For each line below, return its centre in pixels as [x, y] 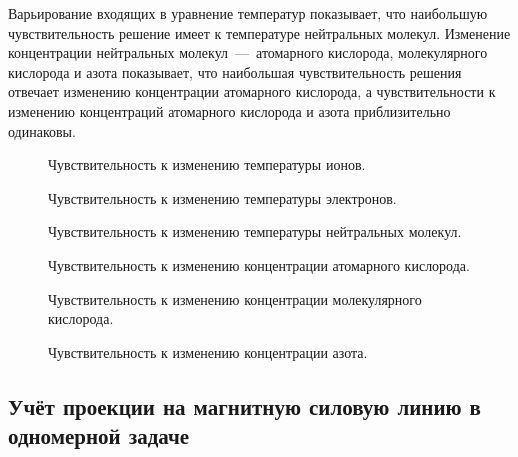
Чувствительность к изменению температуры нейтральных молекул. [255, 231]
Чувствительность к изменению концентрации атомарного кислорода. [259, 264]
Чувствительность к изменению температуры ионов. [207, 164]
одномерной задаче [99, 435]
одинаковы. [42, 130]
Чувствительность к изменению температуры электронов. [222, 197]
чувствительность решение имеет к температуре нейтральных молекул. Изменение [259, 32]
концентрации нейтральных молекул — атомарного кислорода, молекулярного [248, 52]
